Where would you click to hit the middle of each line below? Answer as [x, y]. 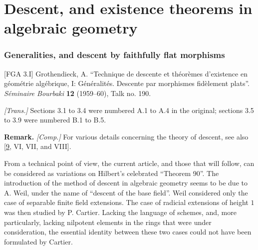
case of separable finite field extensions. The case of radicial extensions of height [126, 202]
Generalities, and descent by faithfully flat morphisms [115, 55]
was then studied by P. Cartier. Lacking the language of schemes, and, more [120, 212]
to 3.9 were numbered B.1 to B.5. [55, 120]
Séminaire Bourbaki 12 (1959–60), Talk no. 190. [78, 93]
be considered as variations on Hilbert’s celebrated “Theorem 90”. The [112, 173]
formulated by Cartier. [38, 241]
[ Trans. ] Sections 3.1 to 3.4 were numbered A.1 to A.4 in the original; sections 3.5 [129, 110]
